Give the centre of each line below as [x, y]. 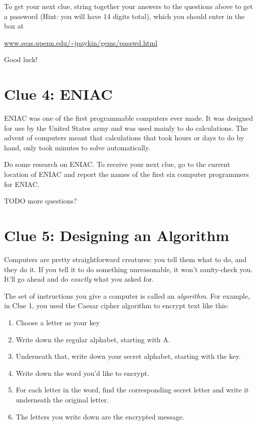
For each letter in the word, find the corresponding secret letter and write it [132, 390]
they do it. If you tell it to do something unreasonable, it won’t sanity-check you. [128, 269]
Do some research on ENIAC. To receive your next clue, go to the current [117, 164]
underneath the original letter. [62, 399]
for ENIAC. [22, 184]
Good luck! [21, 59]
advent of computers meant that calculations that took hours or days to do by [124, 138]
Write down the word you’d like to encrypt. [82, 373]
